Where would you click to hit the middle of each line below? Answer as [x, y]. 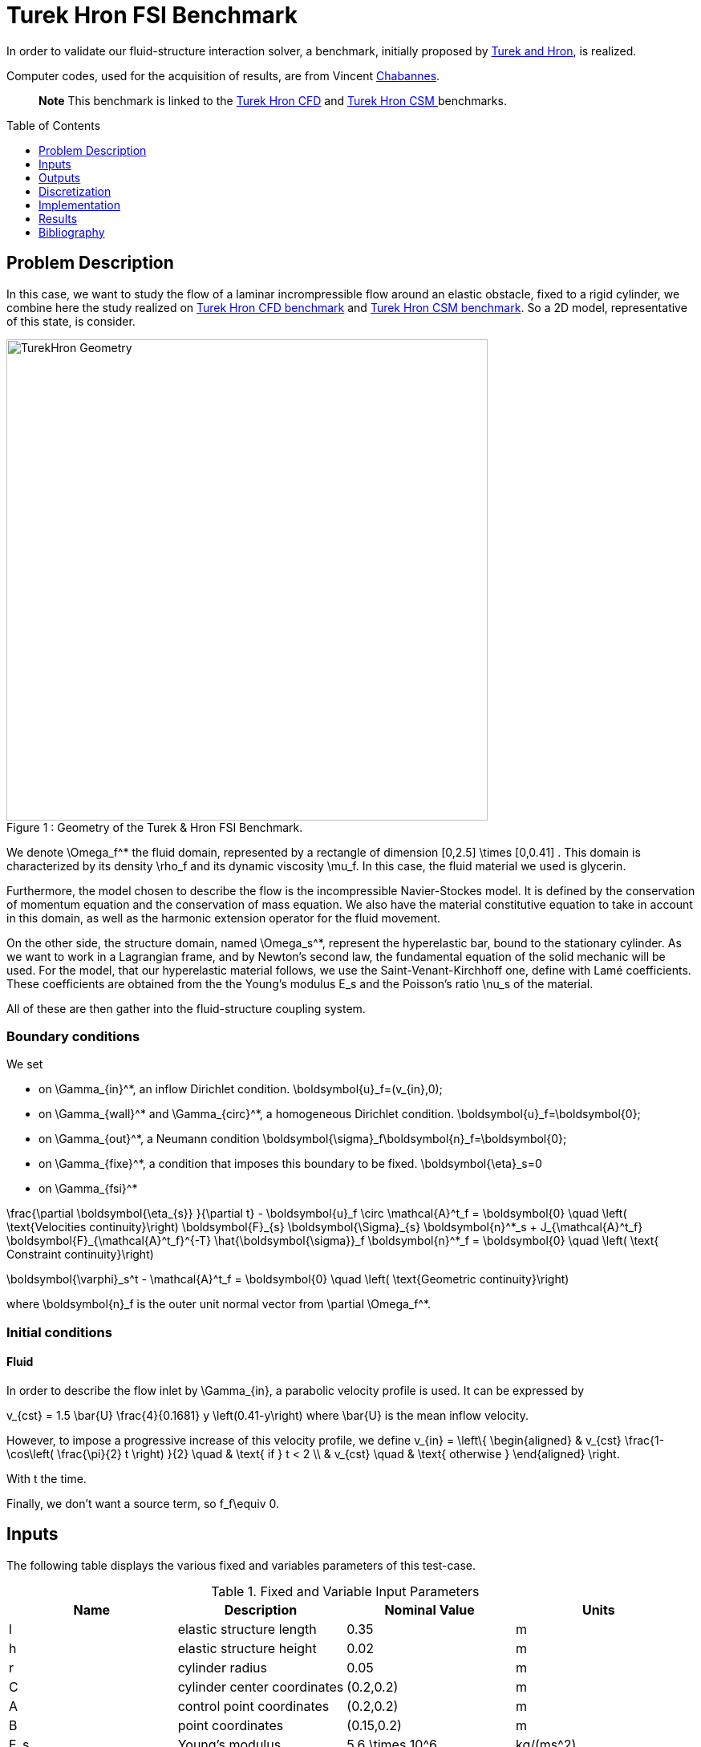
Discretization [75, 191]
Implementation [79, 205]
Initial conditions [59, 1332]
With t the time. [47, 1478]
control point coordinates [253, 1706]
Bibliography [72, 232]
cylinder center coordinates [261, 1686]
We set [25, 1064]
